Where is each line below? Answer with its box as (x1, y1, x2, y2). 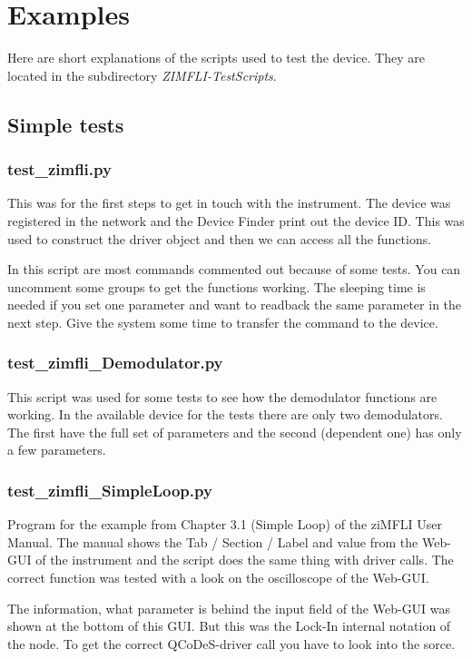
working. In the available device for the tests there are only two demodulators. (7, 405, 443, 424)
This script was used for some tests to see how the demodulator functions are (7, 387, 438, 406)
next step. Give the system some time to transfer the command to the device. (7, 312, 438, 331)
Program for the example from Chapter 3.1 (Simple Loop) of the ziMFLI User (7, 515, 443, 534)
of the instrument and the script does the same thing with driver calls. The (35, 550, 454, 569)
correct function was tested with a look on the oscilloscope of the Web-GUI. (7, 568, 429, 587)
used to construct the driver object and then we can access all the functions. (7, 229, 432, 248)
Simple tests (7, 110, 124, 138)
